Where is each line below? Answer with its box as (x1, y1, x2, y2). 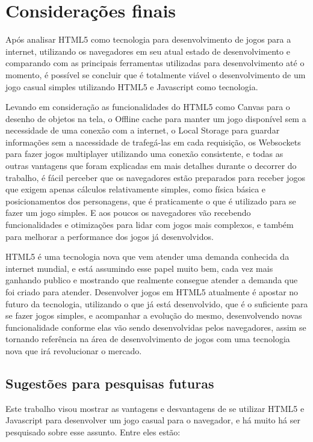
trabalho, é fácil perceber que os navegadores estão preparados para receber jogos (5, 171, 306, 183)
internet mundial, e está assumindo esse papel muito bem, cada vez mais (5, 262, 273, 274)
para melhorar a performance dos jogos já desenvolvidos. (5, 230, 214, 242)
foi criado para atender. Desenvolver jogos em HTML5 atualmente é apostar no (5, 286, 299, 298)
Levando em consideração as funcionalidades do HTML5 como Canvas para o (5, 100, 290, 113)
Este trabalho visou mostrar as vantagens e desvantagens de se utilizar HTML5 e (5, 402, 305, 414)
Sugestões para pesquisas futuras (5, 373, 214, 392)
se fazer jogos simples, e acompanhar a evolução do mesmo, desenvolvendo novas (5, 309, 302, 322)
